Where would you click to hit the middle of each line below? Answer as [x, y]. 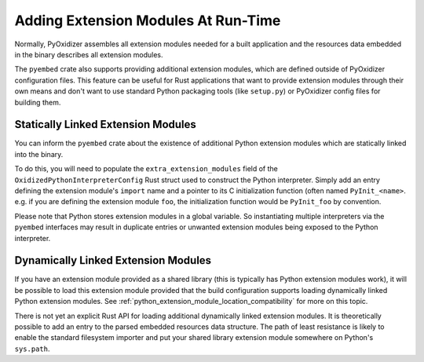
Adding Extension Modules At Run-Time [148, 20]
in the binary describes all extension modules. [89, 54]
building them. [38, 102]
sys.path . [32, 349]
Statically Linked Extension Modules [105, 124]
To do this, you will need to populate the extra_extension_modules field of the [146, 169]
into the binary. [39, 154]
